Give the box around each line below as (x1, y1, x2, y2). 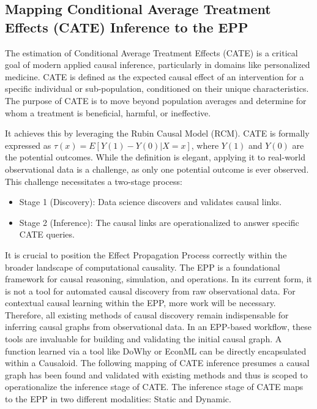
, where (191, 138, 219, 151)
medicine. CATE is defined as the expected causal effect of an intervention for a (5, 70, 304, 83)
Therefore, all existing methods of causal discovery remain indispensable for (5, 308, 289, 321)
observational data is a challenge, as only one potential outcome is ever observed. (5, 162, 309, 175)
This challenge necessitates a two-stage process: (5, 174, 182, 187)
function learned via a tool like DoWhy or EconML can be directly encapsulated (5, 344, 307, 357)
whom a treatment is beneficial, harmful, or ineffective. (5, 106, 211, 119)
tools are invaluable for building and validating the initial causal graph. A (5, 332, 282, 345)
